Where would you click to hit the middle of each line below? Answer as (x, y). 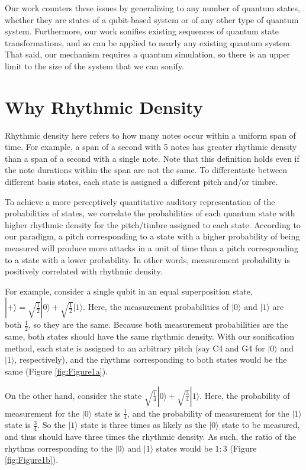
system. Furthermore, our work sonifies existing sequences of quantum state (142, 31)
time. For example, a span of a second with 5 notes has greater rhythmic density (151, 147)
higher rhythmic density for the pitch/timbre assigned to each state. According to (153, 224)
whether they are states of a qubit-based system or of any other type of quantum (152, 19)
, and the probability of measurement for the (208, 413)
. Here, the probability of (245, 395)
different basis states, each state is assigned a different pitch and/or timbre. (141, 182)
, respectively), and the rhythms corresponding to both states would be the (151, 359)
